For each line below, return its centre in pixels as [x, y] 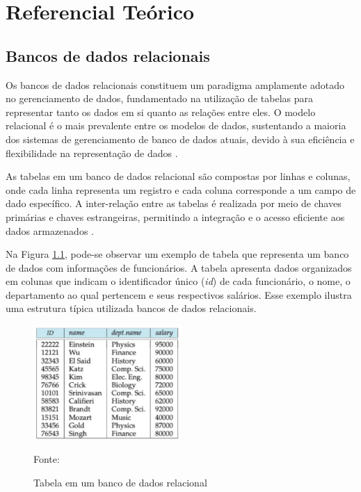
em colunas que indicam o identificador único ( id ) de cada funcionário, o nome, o [178, 281]
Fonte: [47, 459]
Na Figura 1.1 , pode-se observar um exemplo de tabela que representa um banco [177, 254]
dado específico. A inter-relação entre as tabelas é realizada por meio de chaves [174, 203]
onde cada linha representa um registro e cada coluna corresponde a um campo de [181, 189]
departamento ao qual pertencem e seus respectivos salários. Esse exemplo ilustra [179, 294]
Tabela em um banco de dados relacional [120, 483]
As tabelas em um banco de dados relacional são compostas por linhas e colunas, [178, 176]
